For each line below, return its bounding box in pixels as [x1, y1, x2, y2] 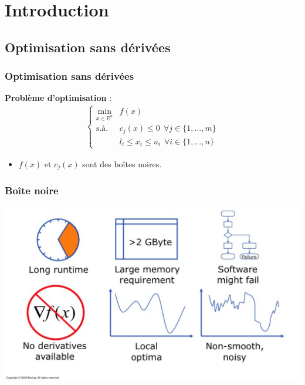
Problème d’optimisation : [5, 92, 112, 104]
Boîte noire [5, 183, 59, 198]
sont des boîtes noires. [82, 157, 162, 170]
